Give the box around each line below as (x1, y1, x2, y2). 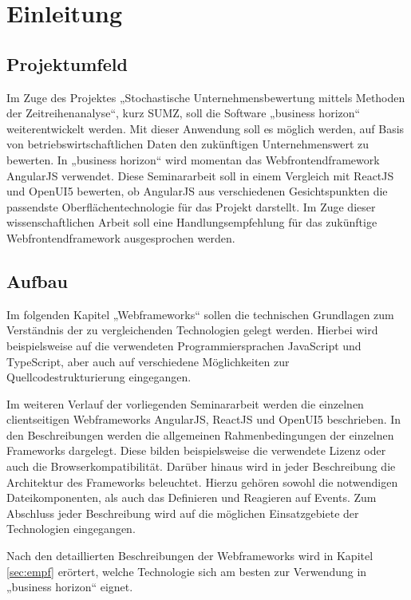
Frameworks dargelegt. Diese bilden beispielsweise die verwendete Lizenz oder (6, 442, 386, 459)
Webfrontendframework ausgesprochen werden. (6, 229, 235, 246)
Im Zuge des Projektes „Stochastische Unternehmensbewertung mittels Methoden (6, 89, 405, 105)
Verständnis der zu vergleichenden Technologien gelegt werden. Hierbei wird (6, 322, 378, 338)
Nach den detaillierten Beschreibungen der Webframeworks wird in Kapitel (6, 547, 373, 564)
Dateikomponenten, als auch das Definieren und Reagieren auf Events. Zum (6, 489, 377, 506)
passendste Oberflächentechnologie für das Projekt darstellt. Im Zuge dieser (6, 198, 376, 215)
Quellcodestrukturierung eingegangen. (6, 369, 192, 385)
